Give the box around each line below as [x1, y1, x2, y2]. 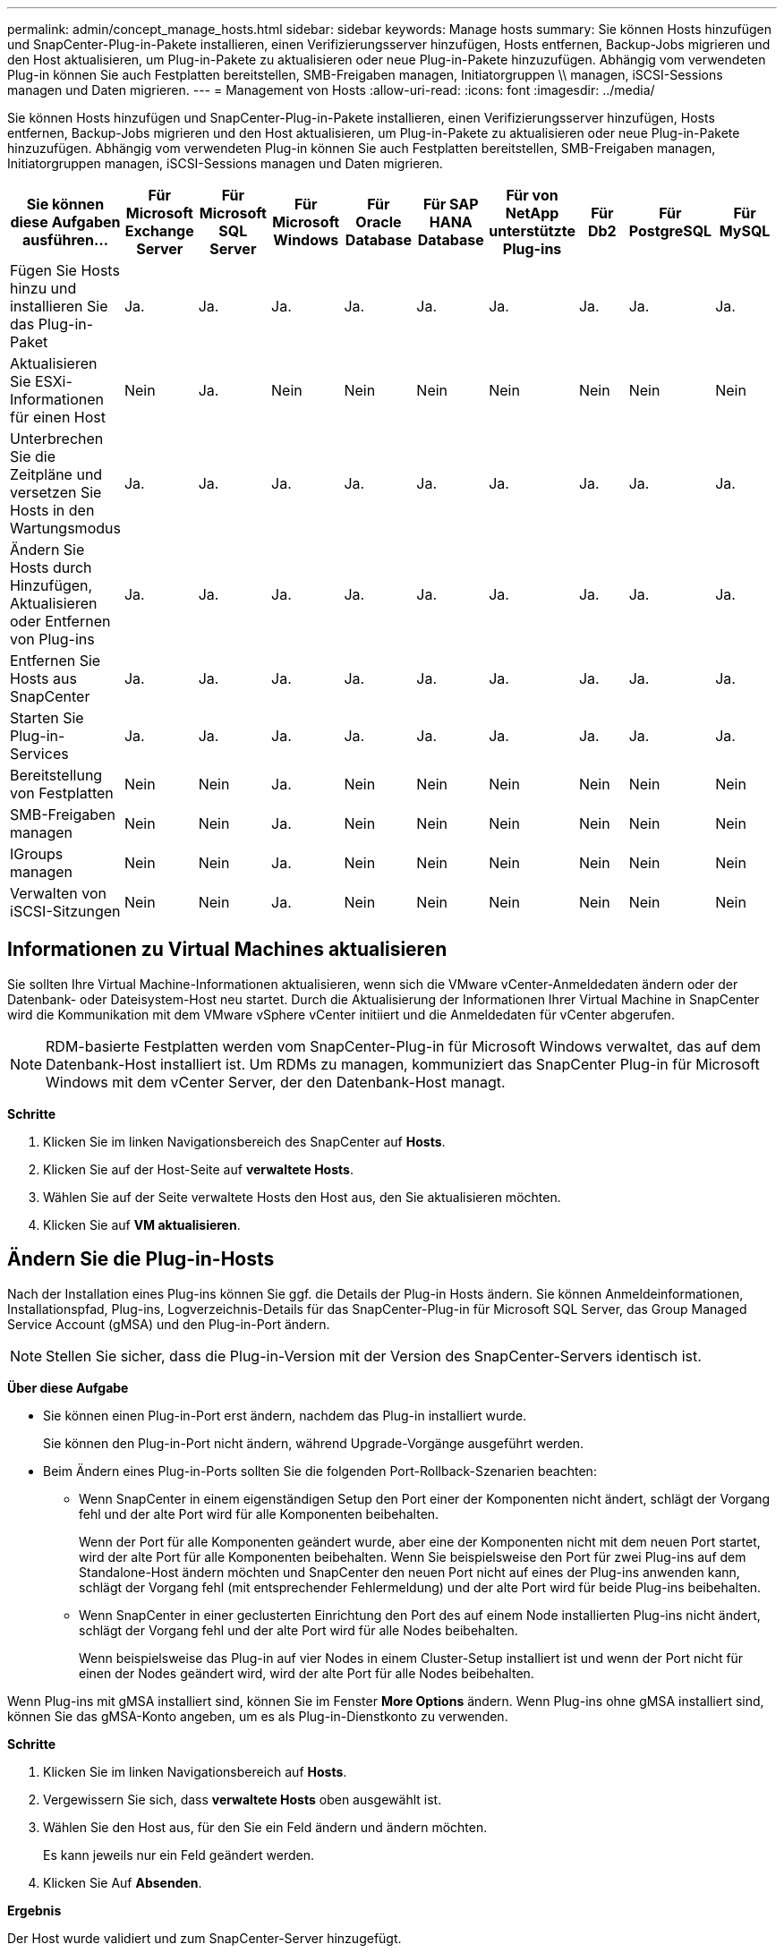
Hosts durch [10, 559, 92, 576]
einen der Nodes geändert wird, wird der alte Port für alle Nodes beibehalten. [79, 1665, 534, 1681]
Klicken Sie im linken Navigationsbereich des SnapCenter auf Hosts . [43, 1133, 446, 1149]
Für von [506, 186, 558, 204]
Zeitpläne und [10, 465, 103, 483]
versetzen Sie [10, 483, 102, 501]
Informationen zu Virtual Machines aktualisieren [7, 938, 447, 961]
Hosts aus [10, 669, 77, 687]
